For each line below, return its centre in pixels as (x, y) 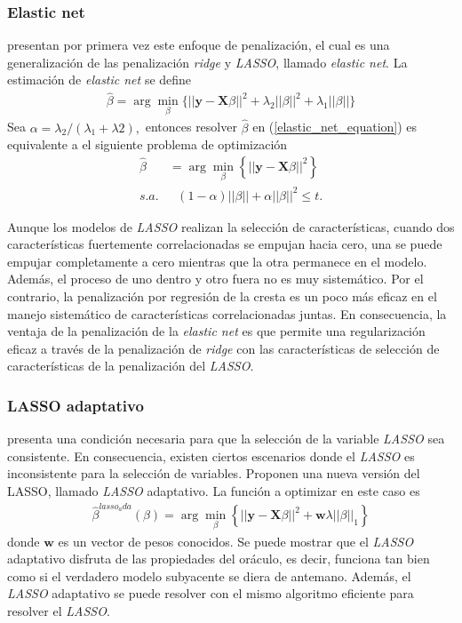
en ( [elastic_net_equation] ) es (335, 127)
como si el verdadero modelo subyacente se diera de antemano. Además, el (209, 575)
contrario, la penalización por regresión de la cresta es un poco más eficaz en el (222, 296)
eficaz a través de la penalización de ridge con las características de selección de (223, 348)
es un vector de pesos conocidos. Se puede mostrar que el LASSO (236, 541)
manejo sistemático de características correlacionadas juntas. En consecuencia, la (227, 313)
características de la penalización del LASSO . (131, 366)
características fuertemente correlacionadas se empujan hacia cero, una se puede (225, 244)
